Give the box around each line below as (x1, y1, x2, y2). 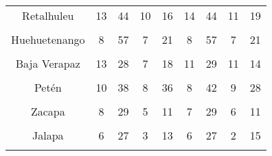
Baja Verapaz (15, 55, 80, 71)
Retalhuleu (22, 8, 74, 23)
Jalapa (32, 127, 64, 143)
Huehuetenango (11, 31, 85, 47)
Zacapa (30, 103, 65, 119)
